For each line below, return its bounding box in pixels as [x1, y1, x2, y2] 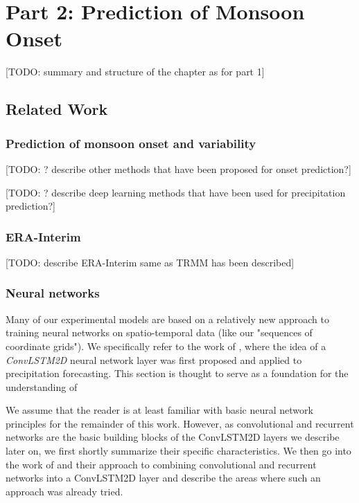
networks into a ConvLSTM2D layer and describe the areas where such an [6, 470, 321, 485]
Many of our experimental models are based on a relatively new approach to [6, 311, 330, 326]
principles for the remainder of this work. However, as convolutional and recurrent [6, 416, 354, 430]
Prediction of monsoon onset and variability [6, 134, 256, 152]
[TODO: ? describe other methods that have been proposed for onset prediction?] [6, 161, 351, 176]
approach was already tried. [6, 484, 123, 498]
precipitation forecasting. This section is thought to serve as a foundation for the [6, 366, 349, 381]
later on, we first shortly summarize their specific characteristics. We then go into [6, 443, 351, 458]
